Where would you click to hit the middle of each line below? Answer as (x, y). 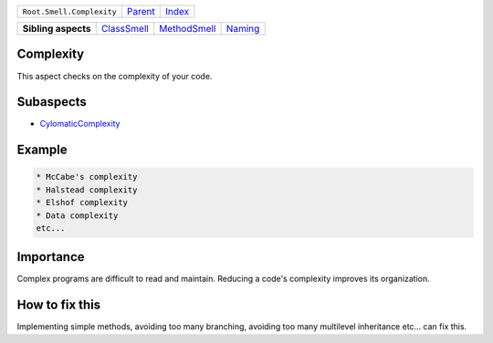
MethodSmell (187, 29)
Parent (141, 11)
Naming (243, 29)
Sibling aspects (57, 29)
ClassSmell (125, 29)
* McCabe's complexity (87, 177)
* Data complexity (77, 215)
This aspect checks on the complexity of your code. (115, 76)
